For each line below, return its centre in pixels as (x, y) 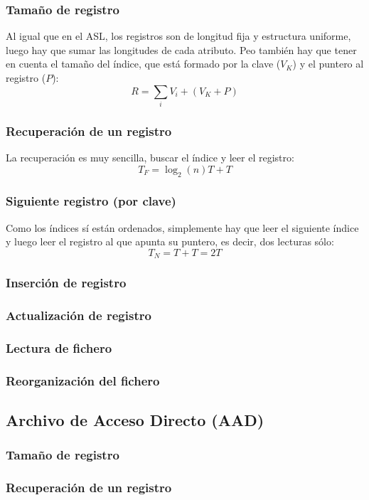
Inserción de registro (66, 283)
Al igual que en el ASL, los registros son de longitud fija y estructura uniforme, (178, 36)
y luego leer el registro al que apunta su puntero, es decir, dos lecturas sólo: (170, 241)
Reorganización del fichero (83, 380)
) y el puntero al (328, 64)
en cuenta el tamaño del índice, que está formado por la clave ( (143, 64)
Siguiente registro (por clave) (91, 201)
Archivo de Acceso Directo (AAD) (135, 420)
